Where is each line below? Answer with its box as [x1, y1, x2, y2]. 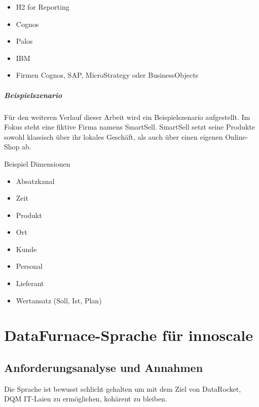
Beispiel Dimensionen [4, 158, 70, 169]
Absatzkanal [16, 175, 55, 186]
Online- [225, 131, 248, 142]
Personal [16, 261, 43, 271]
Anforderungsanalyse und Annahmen [4, 360, 203, 375]
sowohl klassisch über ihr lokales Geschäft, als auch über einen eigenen [4, 131, 223, 142]
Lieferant [16, 278, 44, 289]
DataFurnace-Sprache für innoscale [4, 325, 253, 346]
